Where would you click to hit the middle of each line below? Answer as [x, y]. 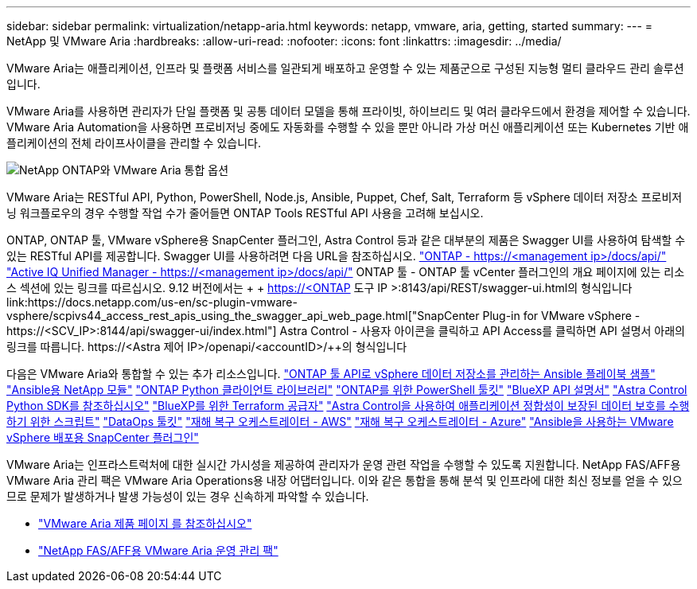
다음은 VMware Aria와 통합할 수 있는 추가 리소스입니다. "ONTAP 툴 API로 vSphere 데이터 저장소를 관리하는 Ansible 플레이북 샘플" [331, 374]
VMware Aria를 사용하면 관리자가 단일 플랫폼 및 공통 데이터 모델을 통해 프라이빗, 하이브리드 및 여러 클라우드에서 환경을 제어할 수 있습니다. [348, 111]
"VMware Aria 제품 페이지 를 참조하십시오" [145, 523]
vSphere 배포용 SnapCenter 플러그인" [103, 437]
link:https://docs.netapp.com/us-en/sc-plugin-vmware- [152, 302]
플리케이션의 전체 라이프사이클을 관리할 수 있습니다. [134, 143]
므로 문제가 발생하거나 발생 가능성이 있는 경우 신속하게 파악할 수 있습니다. [188, 496]
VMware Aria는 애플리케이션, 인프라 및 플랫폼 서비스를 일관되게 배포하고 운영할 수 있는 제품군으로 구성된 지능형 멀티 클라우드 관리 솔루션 [345, 68]
